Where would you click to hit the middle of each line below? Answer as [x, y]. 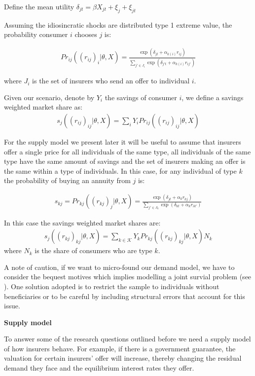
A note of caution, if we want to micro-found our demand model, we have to [119, 267]
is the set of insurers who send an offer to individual [111, 81]
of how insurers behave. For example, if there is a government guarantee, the [120, 348]
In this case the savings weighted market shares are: [82, 222]
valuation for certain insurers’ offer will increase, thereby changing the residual [123, 358]
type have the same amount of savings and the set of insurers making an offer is [125, 161]
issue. [12, 306]
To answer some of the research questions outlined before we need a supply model [127, 339]
